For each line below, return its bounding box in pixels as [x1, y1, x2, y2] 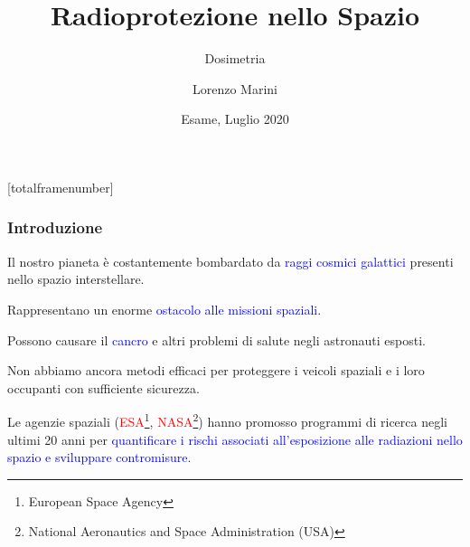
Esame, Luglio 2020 [181, 109, 289, 128]
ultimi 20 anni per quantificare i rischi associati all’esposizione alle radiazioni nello [7, 429, 463, 448]
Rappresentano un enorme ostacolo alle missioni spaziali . [7, 299, 322, 318]
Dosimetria [204, 49, 266, 68]
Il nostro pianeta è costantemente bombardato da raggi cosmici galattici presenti [7, 251, 454, 270]
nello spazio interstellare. [7, 269, 145, 288]
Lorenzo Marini [192, 79, 277, 98]
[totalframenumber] [7, 177, 114, 196]
